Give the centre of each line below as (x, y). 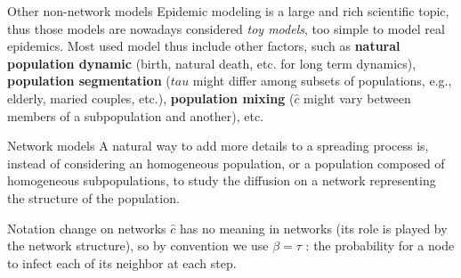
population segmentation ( (89, 81)
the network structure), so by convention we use (138, 245)
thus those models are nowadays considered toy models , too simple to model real (226, 28)
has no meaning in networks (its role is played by (314, 228)
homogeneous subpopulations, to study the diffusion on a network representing (222, 180)
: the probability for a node (380, 245)
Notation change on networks (87, 228)
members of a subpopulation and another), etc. (136, 115)
